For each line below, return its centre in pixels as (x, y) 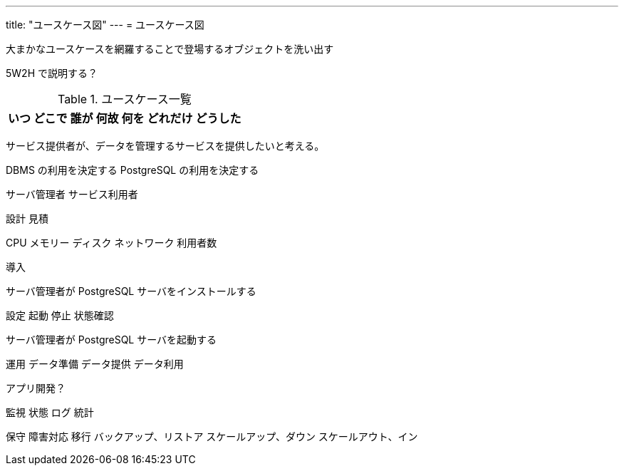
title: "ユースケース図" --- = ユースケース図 (105, 25)
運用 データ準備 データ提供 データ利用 (95, 364)
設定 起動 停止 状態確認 (60, 315)
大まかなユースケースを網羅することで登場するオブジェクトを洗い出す (170, 49)
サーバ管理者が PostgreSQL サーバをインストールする (131, 291)
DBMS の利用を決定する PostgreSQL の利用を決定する (132, 170)
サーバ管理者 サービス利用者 (72, 194)
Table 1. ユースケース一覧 (124, 99)
